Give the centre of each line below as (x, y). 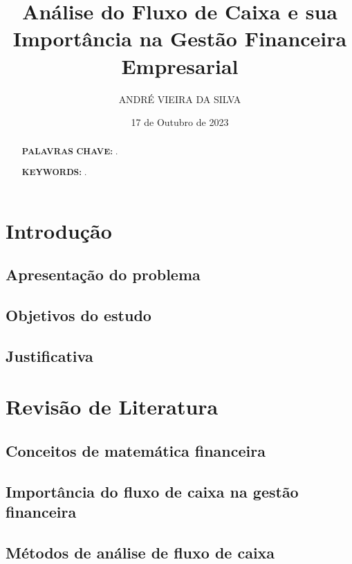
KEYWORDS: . (54, 172)
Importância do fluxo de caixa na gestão (152, 491)
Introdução (59, 230)
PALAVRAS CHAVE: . (70, 152)
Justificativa (49, 355)
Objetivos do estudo (78, 315)
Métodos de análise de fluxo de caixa (140, 552)
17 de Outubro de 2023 (180, 122)
